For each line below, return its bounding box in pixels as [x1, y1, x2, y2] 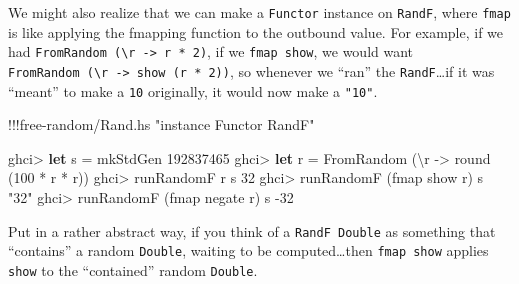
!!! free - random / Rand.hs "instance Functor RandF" [8, 114, 315, 135]
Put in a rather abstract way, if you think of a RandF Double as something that [8, 220, 496, 241]
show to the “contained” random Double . [8, 259, 258, 280]
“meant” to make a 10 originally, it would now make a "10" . [8, 80, 378, 101]
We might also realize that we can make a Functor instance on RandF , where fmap [8, 2, 511, 22]
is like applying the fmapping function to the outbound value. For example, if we [8, 21, 504, 42]
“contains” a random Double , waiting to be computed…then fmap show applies [8, 240, 489, 261]
